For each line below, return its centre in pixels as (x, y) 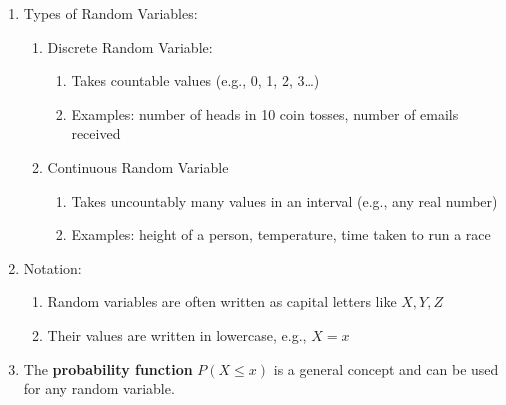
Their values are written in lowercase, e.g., (177, 334)
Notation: (52, 267)
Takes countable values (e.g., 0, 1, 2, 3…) (195, 80)
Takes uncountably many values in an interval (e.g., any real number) (284, 200)
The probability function (108, 368)
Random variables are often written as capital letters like (222, 301)
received (96, 133)
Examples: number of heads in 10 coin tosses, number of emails (265, 113)
